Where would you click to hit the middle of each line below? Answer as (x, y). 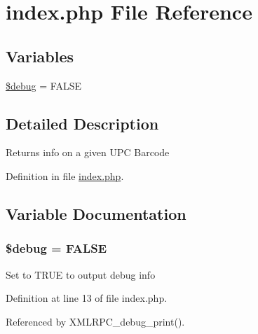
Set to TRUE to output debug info (81, 274)
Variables (40, 56)
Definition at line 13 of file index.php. (87, 298)
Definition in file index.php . (65, 175)
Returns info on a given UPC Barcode (88, 152)
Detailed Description (82, 123)
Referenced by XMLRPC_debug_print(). (95, 321)
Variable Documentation (96, 213)
